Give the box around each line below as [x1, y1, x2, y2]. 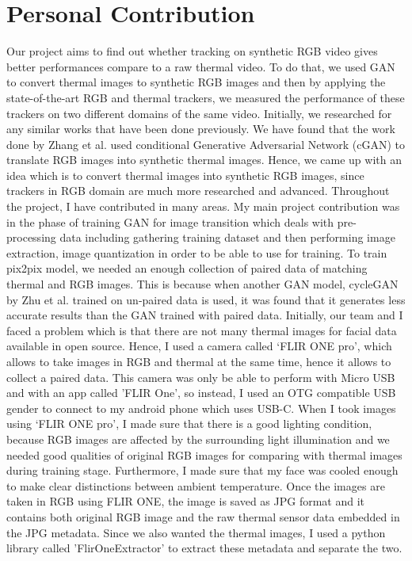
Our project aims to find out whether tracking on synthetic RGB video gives [6, 43, 378, 59]
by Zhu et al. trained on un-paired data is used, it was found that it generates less [6, 291, 406, 307]
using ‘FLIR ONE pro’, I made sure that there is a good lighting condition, [6, 415, 372, 432]
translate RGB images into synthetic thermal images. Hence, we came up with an [6, 151, 402, 168]
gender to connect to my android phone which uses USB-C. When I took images [6, 399, 396, 416]
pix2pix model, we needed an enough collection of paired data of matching [6, 260, 368, 277]
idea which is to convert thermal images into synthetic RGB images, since [6, 166, 364, 183]
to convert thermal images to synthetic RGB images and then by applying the [6, 74, 386, 90]
